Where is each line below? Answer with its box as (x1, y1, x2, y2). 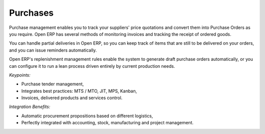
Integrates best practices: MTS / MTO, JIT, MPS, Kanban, (21, 88, 137, 94)
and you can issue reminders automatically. (9, 47, 97, 53)
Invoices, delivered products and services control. (21, 95, 123, 101)
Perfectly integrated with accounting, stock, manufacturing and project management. (21, 120, 194, 126)
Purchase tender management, (21, 81, 84, 87)
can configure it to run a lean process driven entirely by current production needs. (9, 63, 175, 69)
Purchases (9, 7, 54, 18)
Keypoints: (9, 72, 31, 78)
